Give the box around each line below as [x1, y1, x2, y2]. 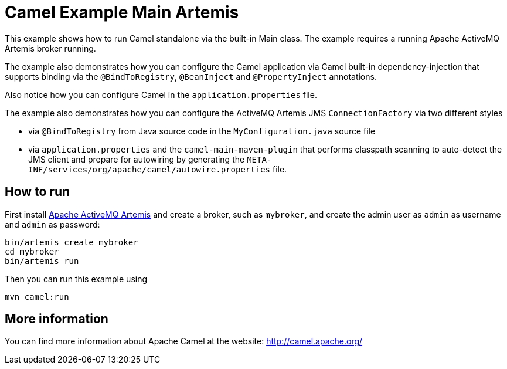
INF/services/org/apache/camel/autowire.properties [28, 164, 271, 174]
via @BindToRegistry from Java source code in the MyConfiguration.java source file [28, 126, 376, 136]
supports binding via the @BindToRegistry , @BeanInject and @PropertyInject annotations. [5, 71, 377, 82]
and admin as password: [5, 219, 100, 229]
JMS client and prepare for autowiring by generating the [28, 154, 245, 164]
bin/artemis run [5, 256, 79, 266]
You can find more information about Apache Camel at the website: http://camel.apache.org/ [5, 336, 363, 347]
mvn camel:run [5, 292, 69, 302]
